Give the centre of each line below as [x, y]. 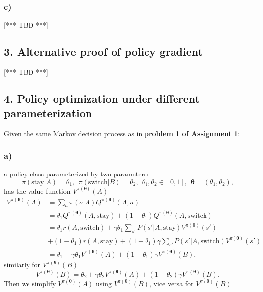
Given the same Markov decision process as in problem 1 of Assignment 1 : [122, 133]
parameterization [48, 113]
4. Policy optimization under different [102, 98]
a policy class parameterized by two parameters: [76, 174]
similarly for [22, 264]
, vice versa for [171, 283]
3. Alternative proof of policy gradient [103, 51]
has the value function [37, 190]
